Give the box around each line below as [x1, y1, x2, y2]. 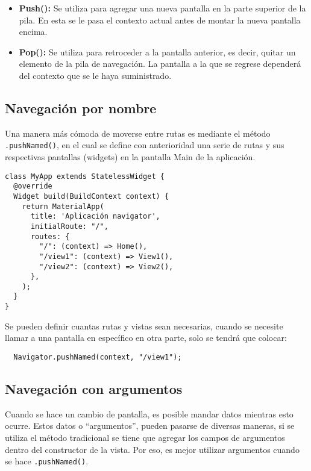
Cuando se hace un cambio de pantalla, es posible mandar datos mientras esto [5, 407, 294, 420]
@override [13, 182, 52, 191]
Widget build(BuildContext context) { [13, 192, 169, 201]
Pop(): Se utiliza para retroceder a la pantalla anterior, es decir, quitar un [19, 45, 296, 58]
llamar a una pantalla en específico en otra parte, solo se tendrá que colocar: [5, 331, 287, 344]
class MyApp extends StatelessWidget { [5, 172, 165, 181]
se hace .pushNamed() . [5, 455, 89, 467]
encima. [19, 25, 48, 38]
